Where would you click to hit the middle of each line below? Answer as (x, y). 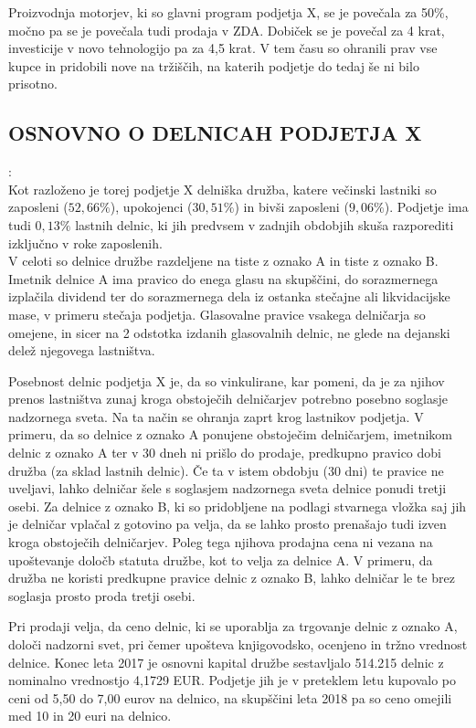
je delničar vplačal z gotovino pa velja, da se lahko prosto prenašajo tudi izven (227, 524)
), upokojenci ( (151, 207)
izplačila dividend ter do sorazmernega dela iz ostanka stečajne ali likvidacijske (229, 296)
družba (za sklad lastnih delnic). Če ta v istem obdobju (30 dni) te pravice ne (226, 470)
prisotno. (33, 84)
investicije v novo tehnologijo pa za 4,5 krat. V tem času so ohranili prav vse (223, 48)
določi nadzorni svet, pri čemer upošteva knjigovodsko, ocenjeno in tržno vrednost (238, 644)
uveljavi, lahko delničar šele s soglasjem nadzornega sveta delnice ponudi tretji (227, 488)
